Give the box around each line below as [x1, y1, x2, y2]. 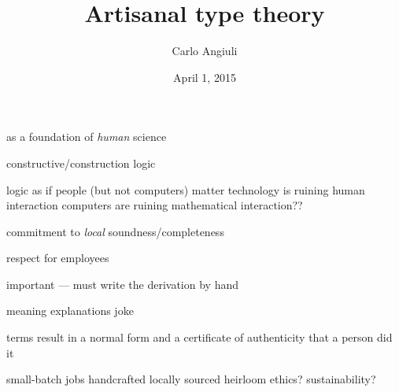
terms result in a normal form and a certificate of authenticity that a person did [6, 329, 393, 346]
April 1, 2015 [173, 68, 236, 85]
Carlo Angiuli [172, 43, 238, 59]
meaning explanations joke [6, 302, 134, 319]
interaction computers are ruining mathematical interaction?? [6, 197, 303, 213]
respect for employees [6, 250, 109, 266]
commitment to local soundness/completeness [6, 223, 224, 239]
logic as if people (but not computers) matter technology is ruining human [6, 181, 365, 198]
